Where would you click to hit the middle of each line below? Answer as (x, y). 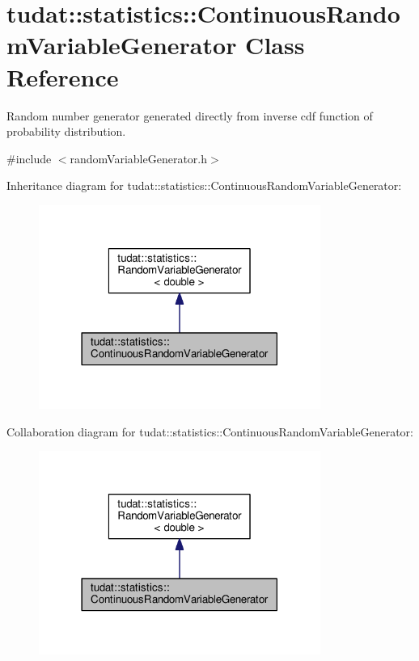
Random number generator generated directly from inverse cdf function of (190, 115)
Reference (63, 76)
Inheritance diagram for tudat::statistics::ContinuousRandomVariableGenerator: (204, 185)
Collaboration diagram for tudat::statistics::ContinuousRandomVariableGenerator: (210, 431)
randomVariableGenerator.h (139, 158)
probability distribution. (66, 131)
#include (29, 158)
